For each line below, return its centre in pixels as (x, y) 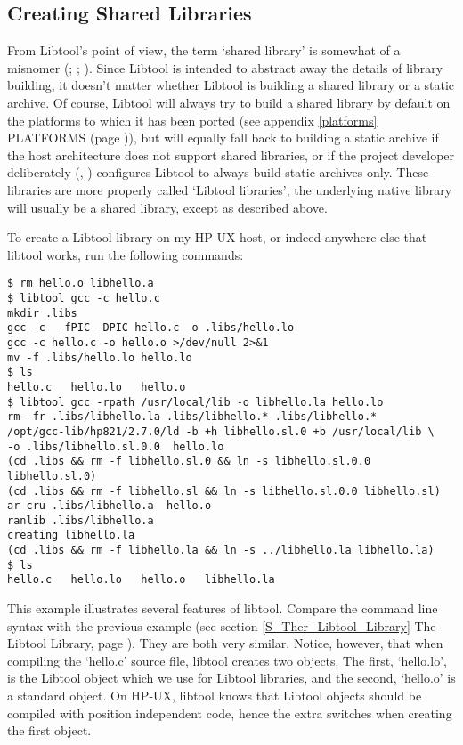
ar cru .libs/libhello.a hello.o (110, 506)
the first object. (49, 730)
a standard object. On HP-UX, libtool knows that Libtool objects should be (215, 696)
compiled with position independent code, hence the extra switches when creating (230, 713)
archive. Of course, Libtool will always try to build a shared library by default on (229, 102)
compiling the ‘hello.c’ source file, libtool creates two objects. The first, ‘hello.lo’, (227, 660)
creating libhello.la (71, 535)
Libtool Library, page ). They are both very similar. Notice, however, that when (225, 643)
